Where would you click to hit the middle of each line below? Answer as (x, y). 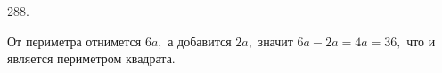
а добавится (200, 41)
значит (275, 41)
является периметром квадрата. (91, 58)
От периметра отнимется (74, 41)
